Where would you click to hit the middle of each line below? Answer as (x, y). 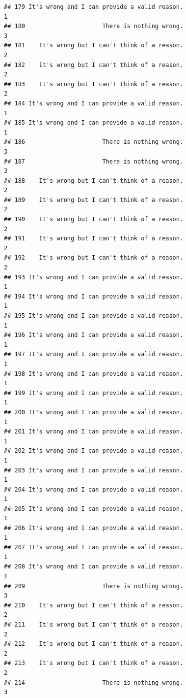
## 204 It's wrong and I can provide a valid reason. (94, 489)
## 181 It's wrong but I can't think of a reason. (94, 46)
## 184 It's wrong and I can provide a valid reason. (94, 103)
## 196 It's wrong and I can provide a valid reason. (94, 335)
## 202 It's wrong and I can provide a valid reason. (94, 451)
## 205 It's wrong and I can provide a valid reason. (94, 509)
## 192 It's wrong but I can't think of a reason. (94, 258)
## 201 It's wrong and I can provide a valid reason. (94, 432)
